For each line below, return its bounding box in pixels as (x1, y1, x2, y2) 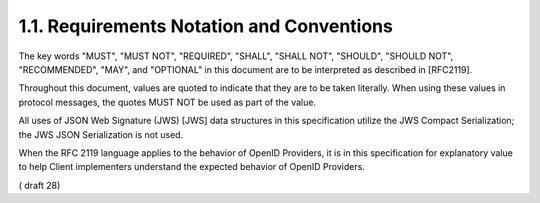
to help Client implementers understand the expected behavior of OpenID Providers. (18, 161, 365, 173)
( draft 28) (18, 179, 61, 191)
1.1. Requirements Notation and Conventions (18, 15, 394, 37)
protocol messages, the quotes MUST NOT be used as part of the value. (18, 96, 317, 108)
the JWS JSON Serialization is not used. (18, 128, 184, 140)
